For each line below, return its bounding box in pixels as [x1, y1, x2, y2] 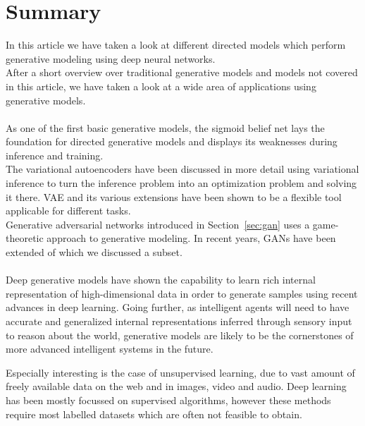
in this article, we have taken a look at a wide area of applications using [6, 78, 316, 93]
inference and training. [6, 147, 104, 162]
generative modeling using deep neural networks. [6, 51, 216, 66]
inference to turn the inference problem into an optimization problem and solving [6, 176, 357, 190]
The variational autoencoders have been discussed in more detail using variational [6, 162, 359, 176]
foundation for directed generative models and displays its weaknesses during [6, 134, 338, 149]
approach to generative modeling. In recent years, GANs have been [47, 231, 336, 245]
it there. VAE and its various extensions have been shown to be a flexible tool [6, 189, 342, 204]
